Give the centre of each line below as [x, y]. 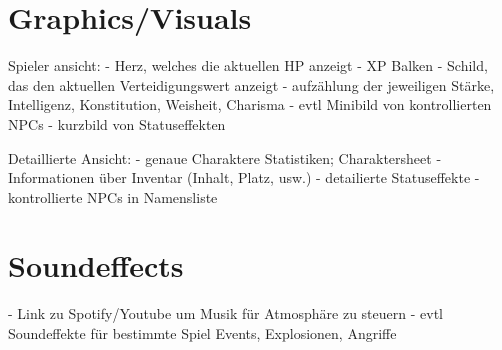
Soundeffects [96, 265]
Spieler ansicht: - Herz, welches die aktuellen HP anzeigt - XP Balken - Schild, [248, 65]
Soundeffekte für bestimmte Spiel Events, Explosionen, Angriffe [202, 333]
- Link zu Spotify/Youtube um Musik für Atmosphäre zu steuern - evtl [225, 313]
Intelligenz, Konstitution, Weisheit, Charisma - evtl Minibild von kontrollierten [250, 104]
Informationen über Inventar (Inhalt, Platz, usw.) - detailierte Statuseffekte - [244, 177]
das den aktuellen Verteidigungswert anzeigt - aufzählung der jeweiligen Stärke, [251, 84]
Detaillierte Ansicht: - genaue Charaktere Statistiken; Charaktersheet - [225, 157]
